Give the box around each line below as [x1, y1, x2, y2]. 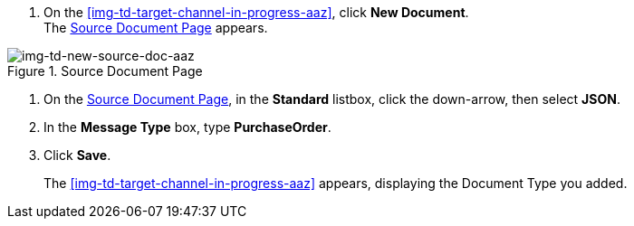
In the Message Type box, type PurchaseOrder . [43, 119, 331, 135]
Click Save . [43, 147, 111, 163]
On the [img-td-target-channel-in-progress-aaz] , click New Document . [43, 5, 469, 20]
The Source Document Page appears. [43, 20, 268, 35]
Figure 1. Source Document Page [7, 63, 203, 79]
